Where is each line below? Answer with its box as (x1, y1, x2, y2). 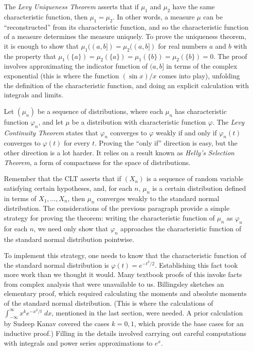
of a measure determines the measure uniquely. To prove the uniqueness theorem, (4, 31, 246, 41)
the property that (4, 51, 56, 61)
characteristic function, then (4, 11, 88, 21)
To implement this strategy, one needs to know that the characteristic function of (4, 250, 246, 260)
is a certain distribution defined (152, 183, 246, 193)
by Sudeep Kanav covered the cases (4, 318, 109, 329)
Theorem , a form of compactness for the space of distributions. (4, 157, 191, 167)
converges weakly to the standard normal (97, 193, 219, 203)
